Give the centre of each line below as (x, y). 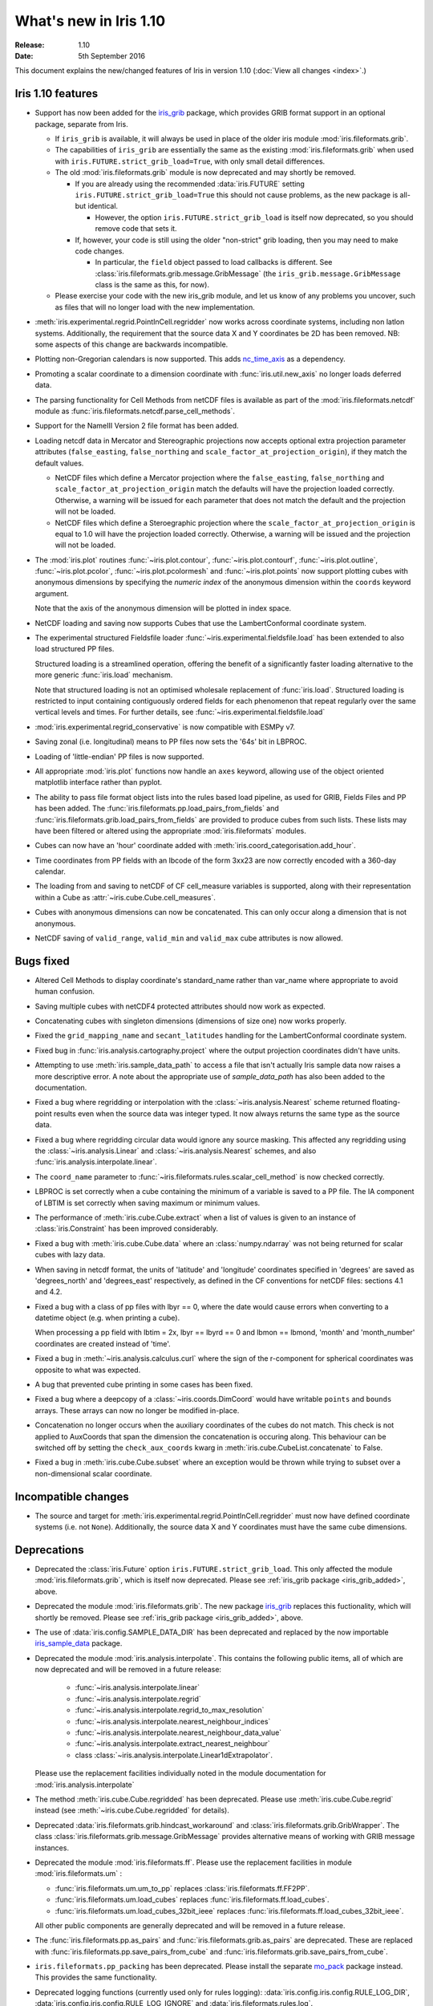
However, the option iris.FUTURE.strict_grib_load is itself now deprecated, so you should (254, 217)
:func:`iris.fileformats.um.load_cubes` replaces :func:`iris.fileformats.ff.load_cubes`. (192, 1900)
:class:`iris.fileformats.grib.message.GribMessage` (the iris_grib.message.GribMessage (248, 274)
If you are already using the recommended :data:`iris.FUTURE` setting (190, 184)
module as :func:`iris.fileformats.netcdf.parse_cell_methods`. (135, 411)
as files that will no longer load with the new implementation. (155, 307)
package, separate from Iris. (81, 124)
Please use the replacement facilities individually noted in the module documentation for (180, 1773)
